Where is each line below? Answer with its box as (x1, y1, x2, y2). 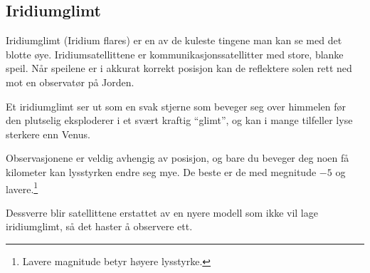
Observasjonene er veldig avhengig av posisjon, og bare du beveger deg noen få (6, 150, 349, 165)
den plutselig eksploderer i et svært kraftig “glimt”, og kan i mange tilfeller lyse (6, 113, 353, 128)
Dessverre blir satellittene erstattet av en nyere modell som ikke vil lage (6, 205, 318, 220)
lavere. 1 (6, 179, 38, 196)
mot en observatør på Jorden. (6, 74, 134, 89)
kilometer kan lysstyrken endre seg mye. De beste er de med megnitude (6, 164, 317, 179)
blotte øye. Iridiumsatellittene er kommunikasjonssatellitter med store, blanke (6, 46, 344, 61)
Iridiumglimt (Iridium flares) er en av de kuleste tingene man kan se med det (6, 33, 342, 48)
